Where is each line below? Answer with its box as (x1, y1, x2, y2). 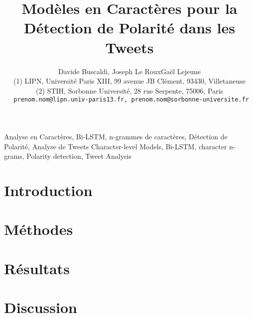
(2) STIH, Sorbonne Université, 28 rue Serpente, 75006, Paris (36, 85, 223, 96)
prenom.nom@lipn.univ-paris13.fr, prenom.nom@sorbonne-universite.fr (13, 96, 249, 104)
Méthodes (4, 219, 73, 239)
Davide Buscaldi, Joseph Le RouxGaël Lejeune (58, 66, 201, 76)
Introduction (4, 180, 93, 200)
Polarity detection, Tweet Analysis (26, 151, 131, 161)
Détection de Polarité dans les (24, 17, 235, 38)
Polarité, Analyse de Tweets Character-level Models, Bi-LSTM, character (4, 141, 227, 151)
